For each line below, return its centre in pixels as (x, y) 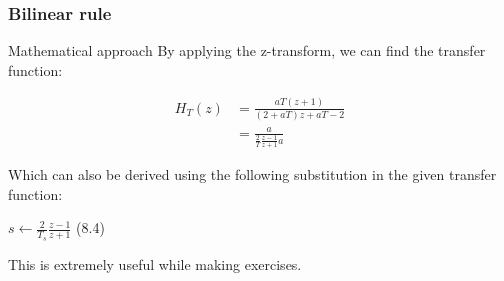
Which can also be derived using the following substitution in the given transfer (252, 174)
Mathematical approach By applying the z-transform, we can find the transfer (247, 50)
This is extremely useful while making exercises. (155, 263)
